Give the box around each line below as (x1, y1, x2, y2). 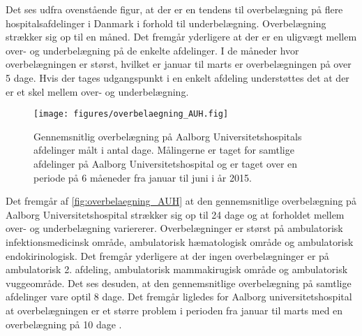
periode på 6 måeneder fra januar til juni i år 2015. (33, 170, 252, 184)
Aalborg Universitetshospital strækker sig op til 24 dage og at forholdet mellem (6, 207, 345, 221)
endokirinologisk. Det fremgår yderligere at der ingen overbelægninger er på (6, 248, 329, 263)
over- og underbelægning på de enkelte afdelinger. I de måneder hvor (6, 43, 299, 57)
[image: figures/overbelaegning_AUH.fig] (33, 109, 229, 119)
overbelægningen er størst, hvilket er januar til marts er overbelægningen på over (6, 57, 352, 71)
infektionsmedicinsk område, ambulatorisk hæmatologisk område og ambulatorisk (6, 234, 354, 249)
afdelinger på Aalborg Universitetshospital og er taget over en (33, 156, 298, 170)
